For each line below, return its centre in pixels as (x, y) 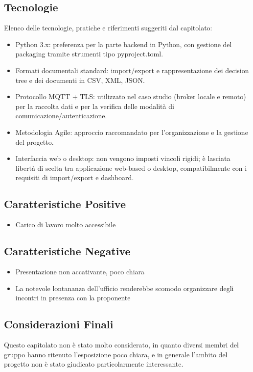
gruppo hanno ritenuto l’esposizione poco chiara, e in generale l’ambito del (116, 354)
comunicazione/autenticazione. (61, 116)
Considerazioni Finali (59, 324)
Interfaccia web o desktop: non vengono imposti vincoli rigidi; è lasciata (123, 158)
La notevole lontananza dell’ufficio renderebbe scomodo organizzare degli (125, 288)
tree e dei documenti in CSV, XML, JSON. (80, 80)
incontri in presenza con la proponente (73, 298)
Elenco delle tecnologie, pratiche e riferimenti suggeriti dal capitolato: (108, 28)
